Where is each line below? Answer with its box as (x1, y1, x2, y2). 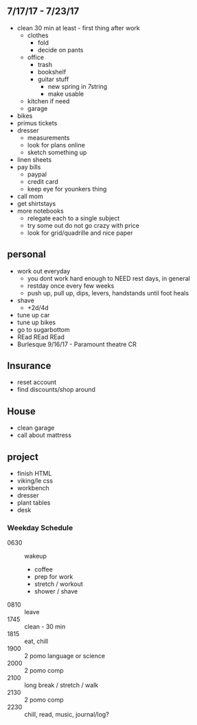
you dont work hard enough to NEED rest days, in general (27, 274, 190, 282)
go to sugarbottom (16, 325, 70, 333)
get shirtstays (16, 199, 56, 207)
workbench (16, 484, 49, 492)
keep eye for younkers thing (27, 185, 107, 193)
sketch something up (27, 148, 87, 156)
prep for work (34, 573, 73, 581)
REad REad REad (16, 333, 65, 341)
